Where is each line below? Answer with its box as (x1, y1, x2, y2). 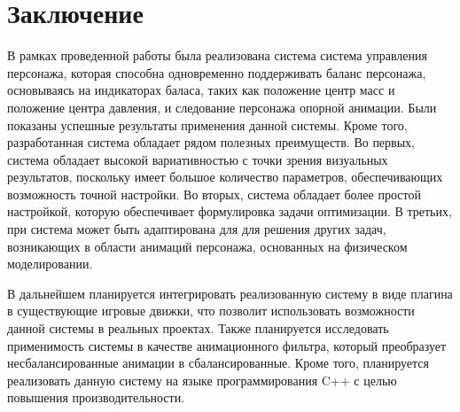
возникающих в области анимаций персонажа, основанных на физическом (7, 237, 408, 255)
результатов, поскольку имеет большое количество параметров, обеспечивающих (7, 167, 443, 186)
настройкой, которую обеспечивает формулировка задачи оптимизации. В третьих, (7, 202, 452, 221)
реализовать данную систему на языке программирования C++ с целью (7, 370, 397, 389)
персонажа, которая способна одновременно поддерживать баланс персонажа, (7, 63, 426, 82)
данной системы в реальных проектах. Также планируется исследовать (7, 319, 389, 338)
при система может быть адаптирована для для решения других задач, (7, 220, 386, 238)
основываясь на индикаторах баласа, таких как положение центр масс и (7, 81, 395, 99)
